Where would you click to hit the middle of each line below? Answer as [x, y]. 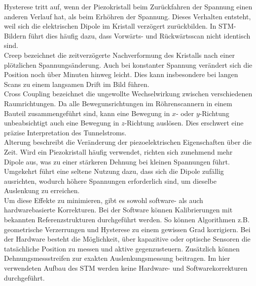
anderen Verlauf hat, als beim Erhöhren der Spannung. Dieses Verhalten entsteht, [128, 16]
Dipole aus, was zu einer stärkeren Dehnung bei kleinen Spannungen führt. [117, 161]
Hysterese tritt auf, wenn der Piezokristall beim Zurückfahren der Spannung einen [128, 6]
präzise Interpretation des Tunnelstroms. [65, 132]
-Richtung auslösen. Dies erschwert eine [184, 123]
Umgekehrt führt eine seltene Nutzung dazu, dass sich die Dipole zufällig [114, 171]
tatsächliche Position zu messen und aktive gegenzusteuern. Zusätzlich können [122, 248]
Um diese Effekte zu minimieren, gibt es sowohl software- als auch [104, 200]
